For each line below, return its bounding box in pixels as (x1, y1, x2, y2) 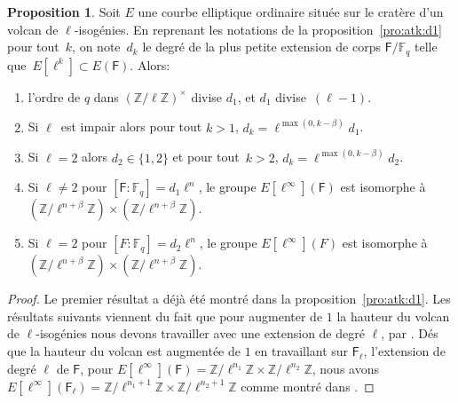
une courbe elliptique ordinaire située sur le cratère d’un (138, 3, 444, 20)
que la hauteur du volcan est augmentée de (7, 342, 241, 360)
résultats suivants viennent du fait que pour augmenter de (7, 306, 323, 325)
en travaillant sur (255, 342, 349, 360)
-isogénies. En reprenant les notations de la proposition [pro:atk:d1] (74, 20, 442, 38)
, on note (72, 37, 121, 56)
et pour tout (172, 147, 240, 166)
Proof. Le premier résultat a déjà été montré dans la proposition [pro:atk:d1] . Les (7, 289, 451, 308)
